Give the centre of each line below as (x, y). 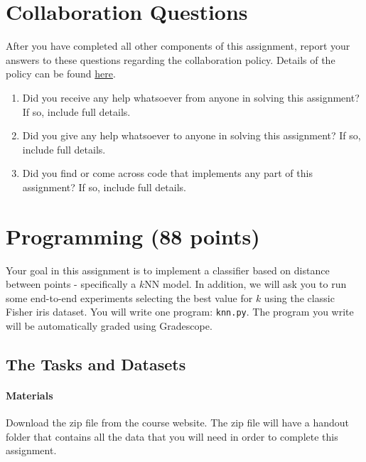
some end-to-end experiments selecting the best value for (129, 297)
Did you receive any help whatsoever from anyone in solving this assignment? (191, 97)
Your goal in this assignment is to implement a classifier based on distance (168, 270)
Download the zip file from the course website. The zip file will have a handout (178, 423)
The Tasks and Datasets (96, 364)
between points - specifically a (71, 284)
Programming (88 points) (133, 236)
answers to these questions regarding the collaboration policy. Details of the (171, 59)
